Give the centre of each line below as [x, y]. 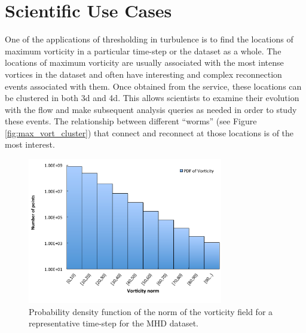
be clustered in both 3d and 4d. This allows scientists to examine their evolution [152, 98]
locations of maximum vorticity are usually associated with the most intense [144, 62]
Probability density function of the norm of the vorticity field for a [151, 311]
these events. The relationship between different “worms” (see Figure [131, 121]
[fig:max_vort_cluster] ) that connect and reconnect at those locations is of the [149, 132]
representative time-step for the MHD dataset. [114, 323]
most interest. [30, 144]
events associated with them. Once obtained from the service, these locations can [153, 86]
